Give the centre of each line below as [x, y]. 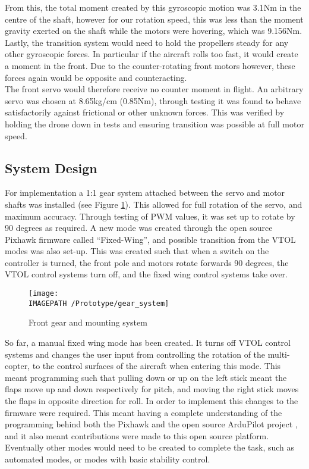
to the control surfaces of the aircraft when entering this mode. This [157, 366]
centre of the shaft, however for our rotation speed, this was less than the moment [154, 19]
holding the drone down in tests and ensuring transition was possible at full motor [154, 123]
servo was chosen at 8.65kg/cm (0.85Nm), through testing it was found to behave [153, 100]
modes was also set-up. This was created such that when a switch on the [137, 251]
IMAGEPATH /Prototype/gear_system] [99, 303]
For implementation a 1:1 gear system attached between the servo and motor [145, 193]
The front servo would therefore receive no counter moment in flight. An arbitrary [154, 89]
